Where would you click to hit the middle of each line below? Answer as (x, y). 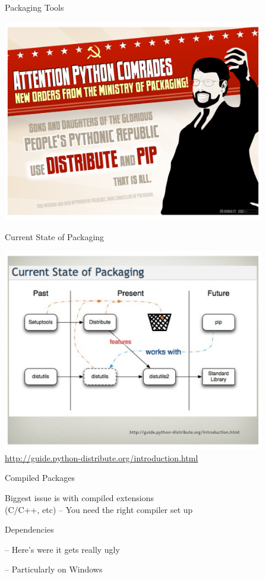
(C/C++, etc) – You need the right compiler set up (99, 509)
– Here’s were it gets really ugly (62, 549)
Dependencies (29, 529)
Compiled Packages (40, 478)
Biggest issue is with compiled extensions (80, 497)
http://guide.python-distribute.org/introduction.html (102, 457)
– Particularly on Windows (54, 569)
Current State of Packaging (55, 236)
